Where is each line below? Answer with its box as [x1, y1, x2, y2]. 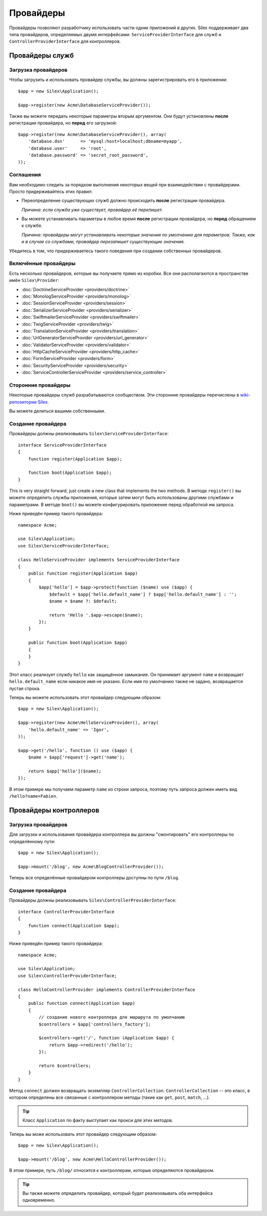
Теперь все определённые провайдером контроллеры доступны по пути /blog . [9, 875, 179, 881]
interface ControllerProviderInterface [18, 909, 115, 914]
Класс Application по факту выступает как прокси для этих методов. [22, 1118, 173, 1124]
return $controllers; [39, 1063, 91, 1068]
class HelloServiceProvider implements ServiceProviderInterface [18, 557, 180, 562]
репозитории [9, 399, 37, 405]
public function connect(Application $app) [28, 1000, 135, 1006]
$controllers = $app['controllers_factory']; [39, 1021, 151, 1027]
